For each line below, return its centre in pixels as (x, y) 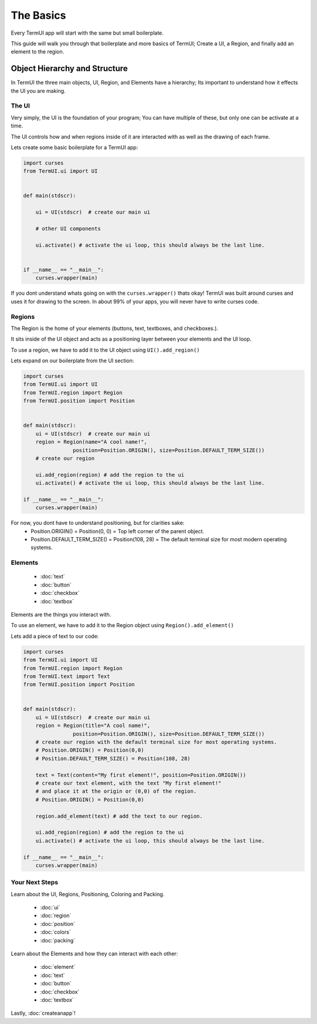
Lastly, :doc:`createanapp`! (43, 1013)
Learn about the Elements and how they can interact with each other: (95, 954)
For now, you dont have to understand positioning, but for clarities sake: (98, 523)
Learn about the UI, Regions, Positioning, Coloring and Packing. (87, 894)
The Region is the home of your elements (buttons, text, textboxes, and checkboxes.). (114, 328)
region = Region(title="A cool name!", (93, 726)
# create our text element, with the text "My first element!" (129, 783)
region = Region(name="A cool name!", (91, 442)
